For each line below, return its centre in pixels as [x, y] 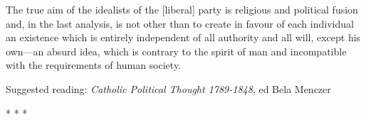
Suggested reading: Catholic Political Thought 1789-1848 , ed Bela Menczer [168, 88]
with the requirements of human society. [94, 65]
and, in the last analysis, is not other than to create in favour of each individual [180, 23]
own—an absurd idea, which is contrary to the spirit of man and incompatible [176, 51]
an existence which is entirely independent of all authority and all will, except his [183, 37]
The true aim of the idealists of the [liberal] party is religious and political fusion [182, 9]
